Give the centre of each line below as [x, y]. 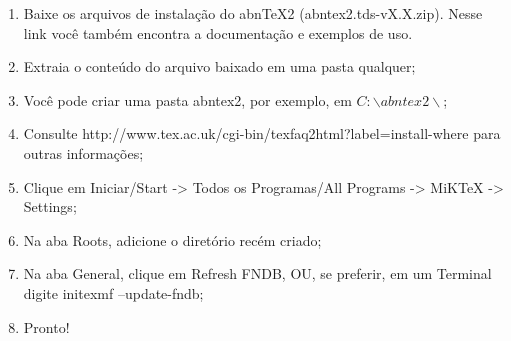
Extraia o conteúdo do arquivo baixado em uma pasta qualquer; [219, 66]
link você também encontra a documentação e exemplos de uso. [218, 32]
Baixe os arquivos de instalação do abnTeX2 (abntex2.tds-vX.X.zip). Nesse [253, 13]
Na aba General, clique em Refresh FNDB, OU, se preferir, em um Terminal [257, 273]
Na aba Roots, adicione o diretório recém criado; [172, 239]
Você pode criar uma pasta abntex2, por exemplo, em [187, 99]
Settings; [50, 206]
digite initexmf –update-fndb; [113, 292]
